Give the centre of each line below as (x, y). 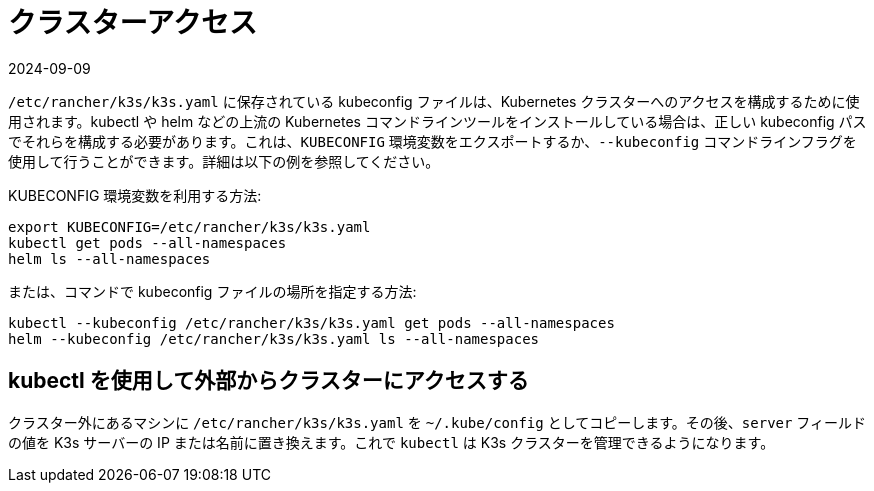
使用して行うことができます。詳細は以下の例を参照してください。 (224, 161)
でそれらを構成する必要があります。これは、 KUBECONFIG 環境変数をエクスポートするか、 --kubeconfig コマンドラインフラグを (432, 141)
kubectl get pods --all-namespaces (147, 242)
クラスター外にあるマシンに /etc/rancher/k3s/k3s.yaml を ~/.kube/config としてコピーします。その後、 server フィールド (437, 422)
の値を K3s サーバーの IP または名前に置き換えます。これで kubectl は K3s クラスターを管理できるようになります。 (391, 442)
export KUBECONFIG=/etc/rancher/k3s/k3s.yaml (189, 226)
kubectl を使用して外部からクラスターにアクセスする (268, 381)
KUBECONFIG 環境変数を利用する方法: (135, 195)
